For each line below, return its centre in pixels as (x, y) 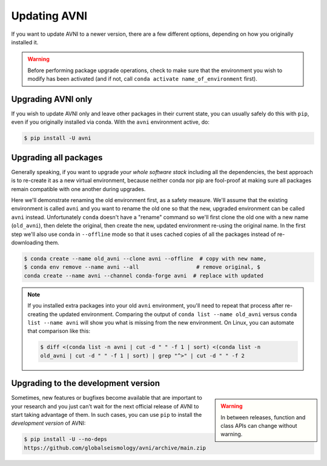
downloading (28, 243)
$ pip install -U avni (58, 138)
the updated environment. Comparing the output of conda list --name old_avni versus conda (173, 314)
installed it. (25, 42)
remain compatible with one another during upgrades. (78, 189)
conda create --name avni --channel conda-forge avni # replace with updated (144, 275)
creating (38, 314)
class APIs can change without (259, 425)
